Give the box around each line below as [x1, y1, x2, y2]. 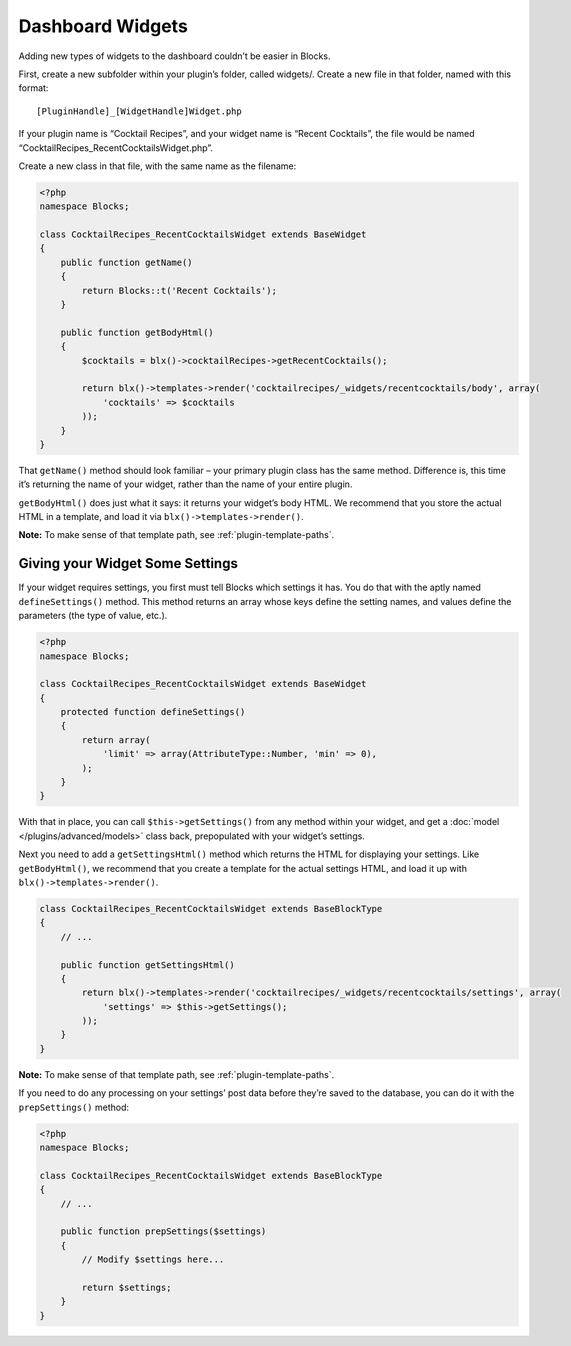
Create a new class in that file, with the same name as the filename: [18, 160, 297, 172]
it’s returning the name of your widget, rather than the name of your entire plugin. [18, 478, 353, 490]
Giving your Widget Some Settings [18, 555, 239, 572]
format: [18, 82, 49, 94]
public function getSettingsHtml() [60, 959, 235, 970]
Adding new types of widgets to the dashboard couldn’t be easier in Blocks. [18, 50, 331, 62]
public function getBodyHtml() [60, 326, 214, 338]
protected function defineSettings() [60, 706, 246, 718]
